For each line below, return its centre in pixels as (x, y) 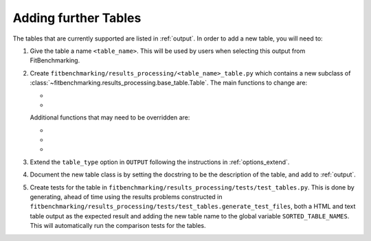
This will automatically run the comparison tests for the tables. (118, 226)
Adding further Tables (77, 18)
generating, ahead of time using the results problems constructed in (126, 197)
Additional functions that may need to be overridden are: (110, 117)
